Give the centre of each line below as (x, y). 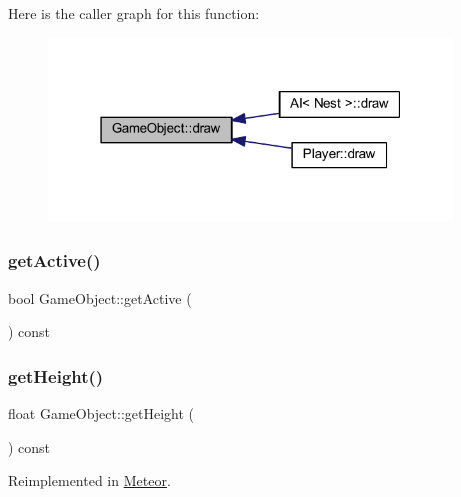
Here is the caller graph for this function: (134, 13)
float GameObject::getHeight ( (101, 412)
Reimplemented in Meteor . (89, 480)
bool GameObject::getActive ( (100, 297)
